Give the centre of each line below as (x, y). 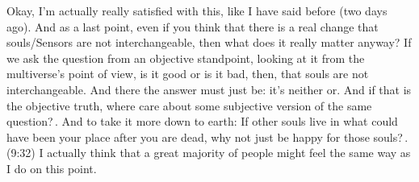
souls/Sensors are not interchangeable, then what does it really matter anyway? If (209, 42)
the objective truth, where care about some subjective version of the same (189, 105)
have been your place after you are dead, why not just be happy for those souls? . (207, 136)
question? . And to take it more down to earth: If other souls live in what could (202, 121)
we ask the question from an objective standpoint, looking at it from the (186, 58)
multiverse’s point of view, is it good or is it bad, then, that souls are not (188, 74)
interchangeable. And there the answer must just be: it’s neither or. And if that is (209, 89)
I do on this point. (52, 168)
